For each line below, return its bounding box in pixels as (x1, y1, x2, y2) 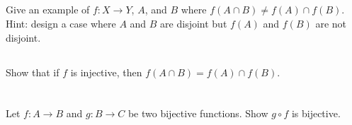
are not (315, 16, 347, 30)
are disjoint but (160, 16, 227, 30)
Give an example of (6, 2, 90, 17)
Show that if (6, 64, 59, 79)
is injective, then (70, 64, 142, 79)
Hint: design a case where (6, 16, 116, 30)
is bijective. (291, 106, 341, 121)
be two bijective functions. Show (127, 106, 268, 121)
